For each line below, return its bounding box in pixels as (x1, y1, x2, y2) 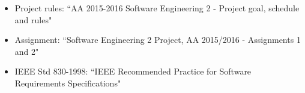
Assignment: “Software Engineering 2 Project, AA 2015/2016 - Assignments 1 (14, 33, 301, 46)
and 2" (14, 45, 39, 57)
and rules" (14, 13, 52, 26)
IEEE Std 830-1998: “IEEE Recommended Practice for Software (14, 65, 252, 77)
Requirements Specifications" (14, 76, 121, 89)
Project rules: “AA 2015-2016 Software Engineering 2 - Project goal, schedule (14, 2, 300, 14)
